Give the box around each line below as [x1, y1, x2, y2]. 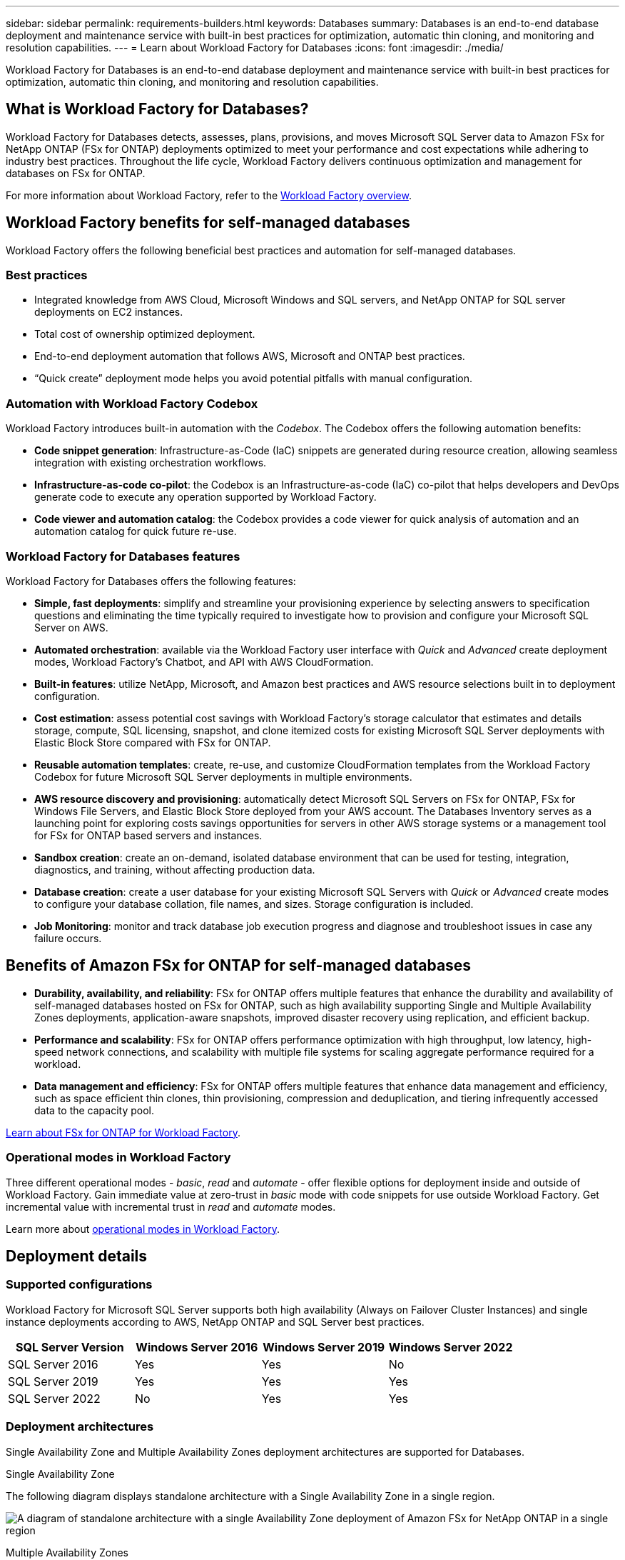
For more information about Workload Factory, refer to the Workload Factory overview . [6, 189, 412, 201]
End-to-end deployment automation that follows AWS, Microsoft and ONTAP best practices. [34, 350, 465, 363]
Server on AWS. [34, 621, 108, 634]
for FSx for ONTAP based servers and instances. [34, 829, 263, 841]
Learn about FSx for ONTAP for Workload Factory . [6, 1126, 240, 1139]
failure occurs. [34, 931, 102, 944]
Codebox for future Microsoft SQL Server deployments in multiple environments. [34, 770, 412, 783]
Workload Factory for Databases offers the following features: [6, 574, 296, 587]
